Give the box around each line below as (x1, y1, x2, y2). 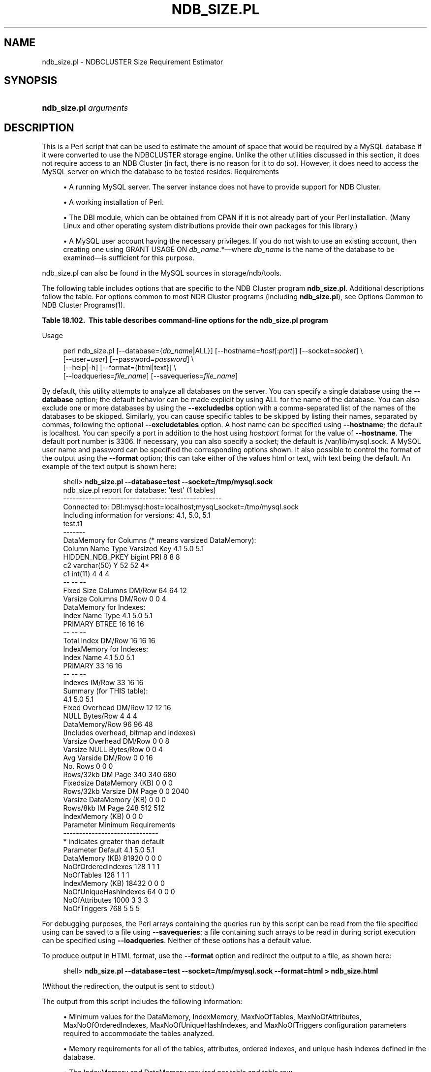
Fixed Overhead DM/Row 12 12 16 (63, 703, 171, 712)
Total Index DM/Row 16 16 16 (63, 636, 155, 645)
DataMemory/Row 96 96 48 (63, 720, 153, 729)
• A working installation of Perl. (63, 198, 164, 207)
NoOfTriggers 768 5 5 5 (63, 904, 140, 913)
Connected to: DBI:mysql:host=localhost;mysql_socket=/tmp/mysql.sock (63, 503, 299, 511)
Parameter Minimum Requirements (63, 820, 175, 829)
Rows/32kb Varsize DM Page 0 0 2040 (63, 787, 189, 796)
